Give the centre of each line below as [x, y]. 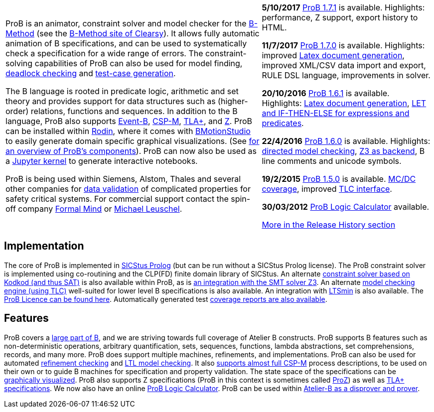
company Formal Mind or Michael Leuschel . [100, 209]
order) [17, 111]
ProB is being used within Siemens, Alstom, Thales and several [123, 179]
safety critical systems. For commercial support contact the [117, 199]
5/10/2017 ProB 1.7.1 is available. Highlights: [343, 7]
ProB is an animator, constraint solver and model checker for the [126, 23]
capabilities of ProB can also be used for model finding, [139, 63]
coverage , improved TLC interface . [327, 189]
